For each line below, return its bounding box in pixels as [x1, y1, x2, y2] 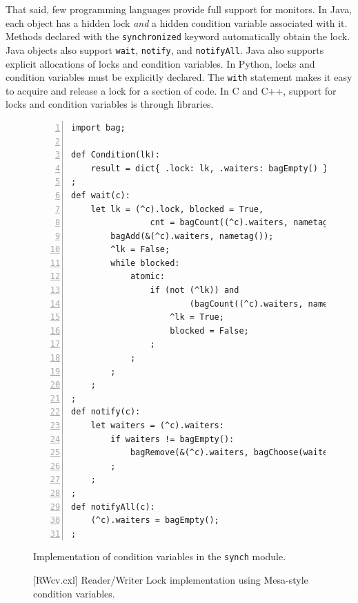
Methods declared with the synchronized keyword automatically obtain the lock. [6, 29, 350, 44]
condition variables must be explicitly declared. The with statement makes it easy [6, 70, 352, 84]
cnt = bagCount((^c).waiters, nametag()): [150, 218, 348, 228]
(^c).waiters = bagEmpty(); [90, 515, 219, 526]
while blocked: [110, 258, 180, 268]
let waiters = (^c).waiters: [90, 421, 224, 430]
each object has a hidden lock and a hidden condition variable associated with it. [6, 15, 348, 30]
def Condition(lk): [71, 150, 160, 160]
